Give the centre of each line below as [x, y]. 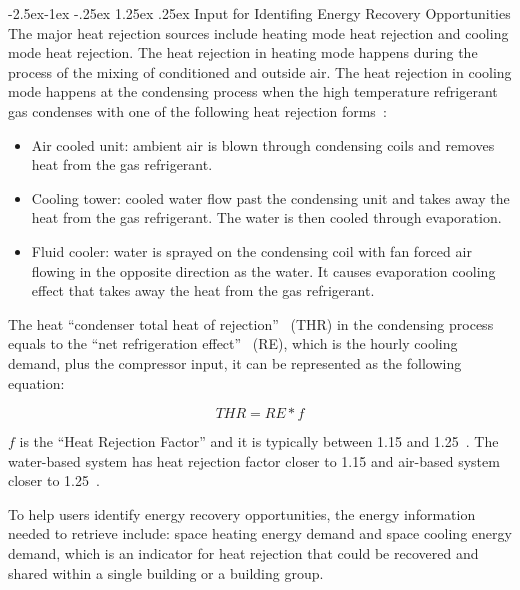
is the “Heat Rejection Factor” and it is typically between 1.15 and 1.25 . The [259, 441]
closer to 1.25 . [54, 480]
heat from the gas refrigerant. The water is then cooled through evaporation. [266, 217]
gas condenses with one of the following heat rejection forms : [197, 110]
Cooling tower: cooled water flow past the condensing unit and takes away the [270, 197]
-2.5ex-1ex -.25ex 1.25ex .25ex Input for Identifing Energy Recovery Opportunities [259, 13]
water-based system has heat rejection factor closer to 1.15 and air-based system [254, 460]
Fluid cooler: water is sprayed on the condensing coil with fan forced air [251, 250]
